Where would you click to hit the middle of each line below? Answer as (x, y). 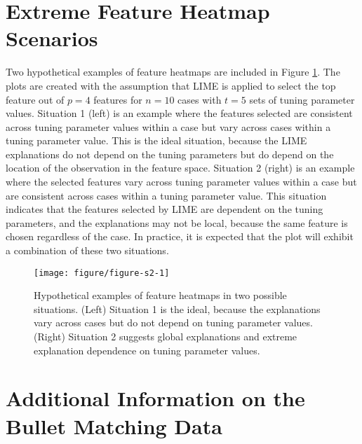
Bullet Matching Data (114, 425)
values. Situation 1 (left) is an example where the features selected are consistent (179, 113)
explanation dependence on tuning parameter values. (147, 350)
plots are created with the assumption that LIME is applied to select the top (171, 85)
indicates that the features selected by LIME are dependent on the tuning (165, 209)
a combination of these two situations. (87, 250)
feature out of (35, 99)
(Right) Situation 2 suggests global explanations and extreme (166, 337)
